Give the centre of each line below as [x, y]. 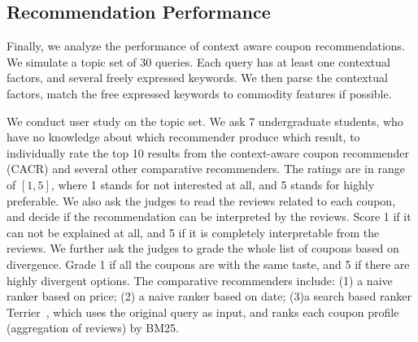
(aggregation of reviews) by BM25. [93, 328]
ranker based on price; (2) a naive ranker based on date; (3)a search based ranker [209, 296]
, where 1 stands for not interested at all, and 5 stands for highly [213, 184]
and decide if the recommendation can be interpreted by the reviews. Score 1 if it [209, 216]
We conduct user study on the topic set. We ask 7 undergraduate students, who [205, 121]
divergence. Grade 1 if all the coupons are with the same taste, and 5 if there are [208, 264]
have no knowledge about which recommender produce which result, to [183, 137]
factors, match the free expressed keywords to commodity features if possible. [199, 93]
